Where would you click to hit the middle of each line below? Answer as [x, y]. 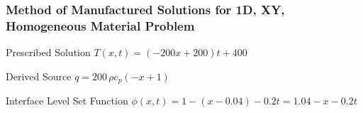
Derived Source [39, 76]
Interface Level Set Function [67, 101]
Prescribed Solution [48, 52]
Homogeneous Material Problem [100, 25]
